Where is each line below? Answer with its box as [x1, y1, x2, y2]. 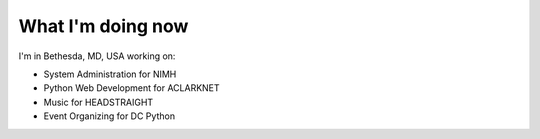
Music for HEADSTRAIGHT [43, 96, 154, 108]
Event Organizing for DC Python [43, 110, 175, 122]
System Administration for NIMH [43, 68, 177, 80]
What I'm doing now [18, 15, 189, 37]
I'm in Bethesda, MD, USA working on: [18, 50, 176, 62]
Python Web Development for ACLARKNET [43, 82, 220, 94]
